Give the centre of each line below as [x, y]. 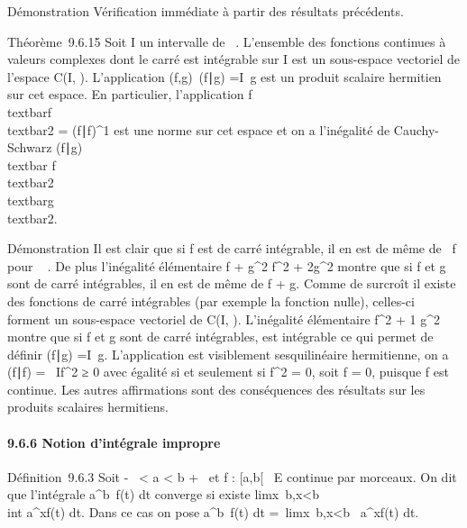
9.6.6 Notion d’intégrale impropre [114, 442]
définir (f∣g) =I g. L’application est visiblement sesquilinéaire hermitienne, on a [228, 354]
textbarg [31, 200]
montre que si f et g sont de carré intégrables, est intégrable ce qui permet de [220, 337]
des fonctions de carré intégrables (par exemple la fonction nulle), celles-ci [211, 300]
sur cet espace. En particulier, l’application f [130, 94]
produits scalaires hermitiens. [88, 407]
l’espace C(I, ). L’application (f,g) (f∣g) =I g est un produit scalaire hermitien [224, 76]
